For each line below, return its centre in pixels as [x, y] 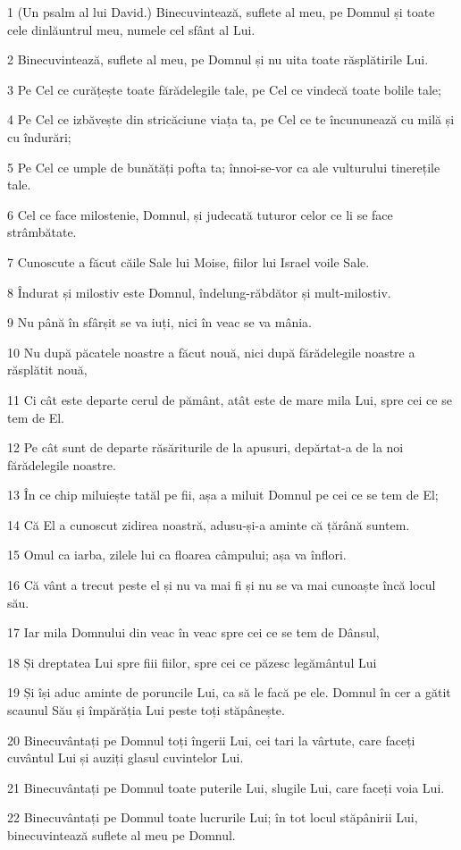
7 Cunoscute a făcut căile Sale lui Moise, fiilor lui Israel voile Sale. [189, 261]
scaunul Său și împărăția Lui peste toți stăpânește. [146, 710]
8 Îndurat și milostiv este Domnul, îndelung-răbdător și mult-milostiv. [199, 292]
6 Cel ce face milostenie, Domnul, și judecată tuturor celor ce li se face [200, 214]
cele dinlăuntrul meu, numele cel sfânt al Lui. [131, 29]
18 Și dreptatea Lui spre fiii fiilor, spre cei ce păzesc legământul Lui [192, 662]
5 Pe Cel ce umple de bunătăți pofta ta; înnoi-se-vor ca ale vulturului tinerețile [224, 167]
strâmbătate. [42, 232]
